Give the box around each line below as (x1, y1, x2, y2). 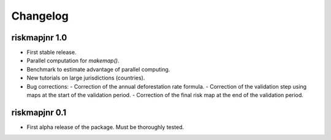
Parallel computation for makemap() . (26, 57, 120, 64)
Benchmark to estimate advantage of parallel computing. (26, 65, 170, 73)
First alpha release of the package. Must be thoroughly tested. (26, 123, 185, 131)
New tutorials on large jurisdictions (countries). (26, 74, 145, 82)
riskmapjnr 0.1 (11, 107, 67, 117)
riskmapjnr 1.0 (11, 32, 67, 43)
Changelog (11, 9, 69, 23)
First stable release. (26, 49, 77, 56)
